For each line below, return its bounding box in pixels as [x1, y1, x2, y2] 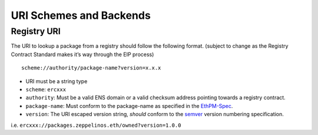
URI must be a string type [25, 77, 88, 85]
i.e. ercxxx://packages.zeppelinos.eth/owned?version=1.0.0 [11, 121, 181, 129]
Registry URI [11, 26, 61, 37]
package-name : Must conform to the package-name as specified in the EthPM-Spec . [25, 102, 233, 109]
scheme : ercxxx [25, 85, 67, 93]
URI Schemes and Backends [11, 9, 151, 22]
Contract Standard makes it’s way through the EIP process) [11, 51, 154, 58]
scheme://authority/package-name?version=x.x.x [21, 65, 161, 71]
